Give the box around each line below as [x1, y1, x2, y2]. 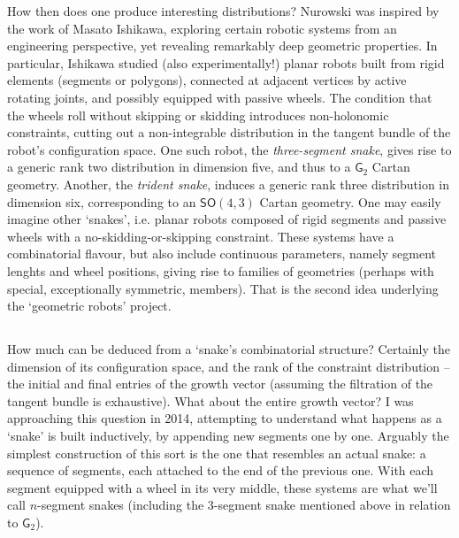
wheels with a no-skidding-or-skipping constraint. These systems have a [7, 227, 394, 245]
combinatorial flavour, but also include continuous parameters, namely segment [7, 244, 437, 263]
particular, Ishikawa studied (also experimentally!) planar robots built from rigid [7, 53, 445, 72]
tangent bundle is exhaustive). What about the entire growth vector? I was [7, 391, 414, 410]
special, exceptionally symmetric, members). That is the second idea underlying [7, 279, 439, 297]
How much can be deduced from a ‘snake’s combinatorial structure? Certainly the [7, 340, 450, 358]
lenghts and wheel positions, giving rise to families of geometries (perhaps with [7, 261, 434, 280]
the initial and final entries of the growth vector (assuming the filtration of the [7, 374, 433, 393]
